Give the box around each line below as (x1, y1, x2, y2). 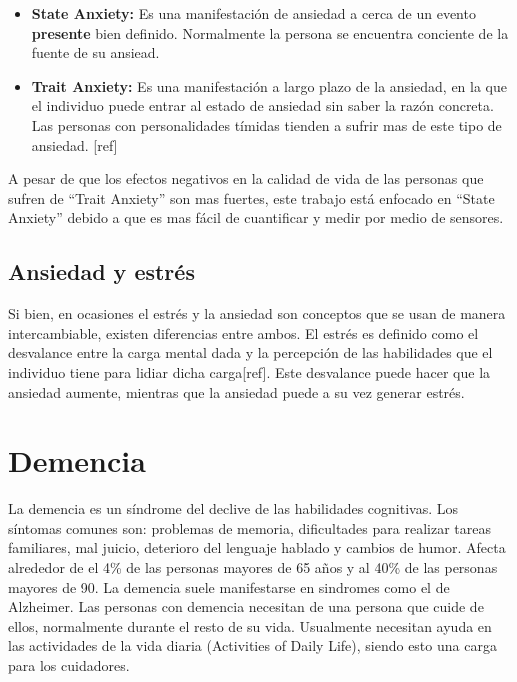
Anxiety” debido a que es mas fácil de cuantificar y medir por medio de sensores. (8, 207, 504, 228)
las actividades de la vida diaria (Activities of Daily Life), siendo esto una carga (8, 635, 497, 656)
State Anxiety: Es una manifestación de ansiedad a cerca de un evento (31, 3, 476, 23)
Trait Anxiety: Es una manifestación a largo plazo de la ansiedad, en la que (31, 75, 508, 96)
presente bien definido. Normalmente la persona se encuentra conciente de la (31, 22, 509, 43)
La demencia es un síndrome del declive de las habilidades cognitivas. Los (8, 498, 459, 519)
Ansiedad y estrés (8, 256, 195, 287)
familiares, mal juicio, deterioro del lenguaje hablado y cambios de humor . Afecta (8, 537, 506, 558)
